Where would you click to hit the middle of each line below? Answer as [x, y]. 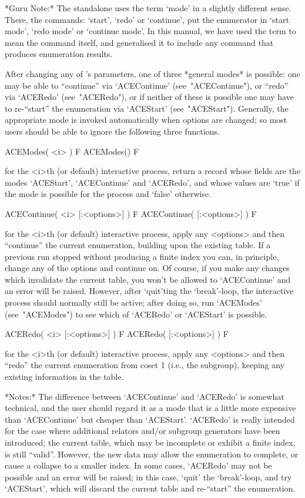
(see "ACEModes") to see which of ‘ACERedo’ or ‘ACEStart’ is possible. [136, 314]
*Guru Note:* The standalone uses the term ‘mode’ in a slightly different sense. [148, 8]
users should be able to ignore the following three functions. [113, 131]
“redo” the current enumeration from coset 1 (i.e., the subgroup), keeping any [145, 365]
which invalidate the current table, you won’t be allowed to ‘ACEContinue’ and [148, 279]
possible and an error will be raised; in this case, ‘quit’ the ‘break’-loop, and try [148, 477]
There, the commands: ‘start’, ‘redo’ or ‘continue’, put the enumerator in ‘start [147, 19]
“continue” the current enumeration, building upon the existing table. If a [138, 245]
